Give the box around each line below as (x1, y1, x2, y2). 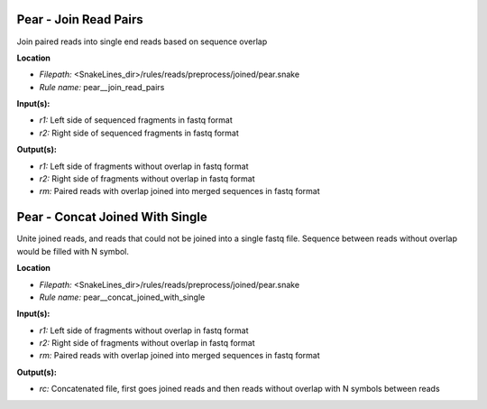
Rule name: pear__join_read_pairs (39, 81, 165, 92)
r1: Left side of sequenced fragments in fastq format (39, 115, 234, 125)
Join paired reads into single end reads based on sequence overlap (16, 36, 268, 47)
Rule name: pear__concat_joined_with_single (39, 292, 206, 302)
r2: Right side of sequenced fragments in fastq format (39, 127, 239, 138)
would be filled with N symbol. (16, 246, 130, 256)
